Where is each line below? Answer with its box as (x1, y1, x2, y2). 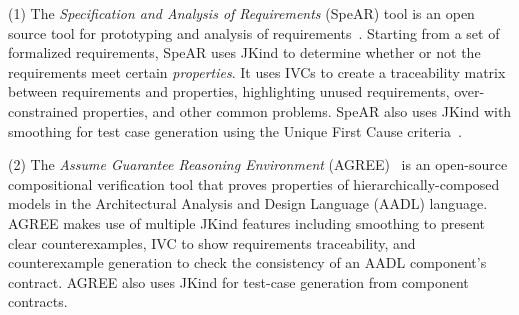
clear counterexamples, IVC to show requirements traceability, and (8, 232, 416, 253)
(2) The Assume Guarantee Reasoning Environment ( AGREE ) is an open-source (8, 154, 508, 175)
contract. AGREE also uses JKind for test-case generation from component (8, 271, 469, 292)
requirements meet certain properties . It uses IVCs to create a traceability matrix (8, 61, 506, 82)
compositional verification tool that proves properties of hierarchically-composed (8, 173, 500, 194)
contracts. (8, 291, 68, 312)
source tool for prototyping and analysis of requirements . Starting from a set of (8, 22, 500, 43)
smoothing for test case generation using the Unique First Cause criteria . (8, 120, 462, 141)
